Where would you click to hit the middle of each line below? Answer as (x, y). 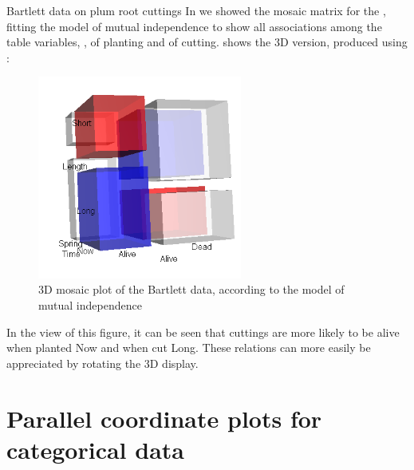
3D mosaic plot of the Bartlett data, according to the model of (191, 289)
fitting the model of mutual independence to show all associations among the (194, 26)
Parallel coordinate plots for (164, 418)
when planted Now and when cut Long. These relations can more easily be (189, 348)
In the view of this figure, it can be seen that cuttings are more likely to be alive (203, 332)
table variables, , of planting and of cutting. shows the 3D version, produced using (207, 42)
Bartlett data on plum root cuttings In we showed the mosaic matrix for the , (196, 10)
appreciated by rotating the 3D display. (103, 363)
